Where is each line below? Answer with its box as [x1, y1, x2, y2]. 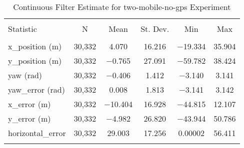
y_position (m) [8, 55, 62, 66]
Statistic [8, 23, 37, 34]
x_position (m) [8, 40, 62, 52]
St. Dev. [140, 23, 169, 34]
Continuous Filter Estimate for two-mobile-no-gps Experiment [13, 1, 231, 12]
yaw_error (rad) [8, 84, 65, 95]
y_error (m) [8, 113, 51, 124]
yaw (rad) [8, 69, 42, 81]
